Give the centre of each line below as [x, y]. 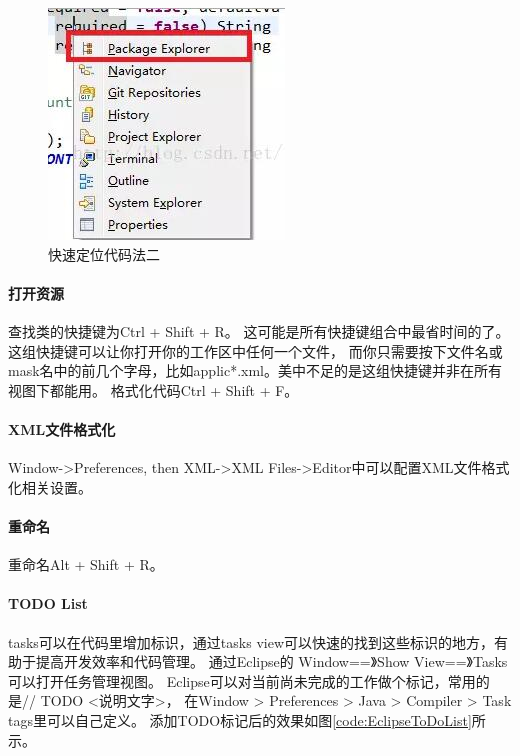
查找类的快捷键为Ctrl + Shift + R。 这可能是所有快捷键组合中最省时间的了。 [259, 330]
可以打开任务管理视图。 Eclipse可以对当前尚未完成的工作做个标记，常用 [242, 680]
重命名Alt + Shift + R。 [86, 564]
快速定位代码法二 [104, 253]
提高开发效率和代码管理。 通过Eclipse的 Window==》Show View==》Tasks [271, 661]
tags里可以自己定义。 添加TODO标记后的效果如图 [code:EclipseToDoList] [240, 719]
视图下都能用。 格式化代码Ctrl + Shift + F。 [153, 389]
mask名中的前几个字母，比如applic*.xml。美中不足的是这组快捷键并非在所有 [255, 370]
